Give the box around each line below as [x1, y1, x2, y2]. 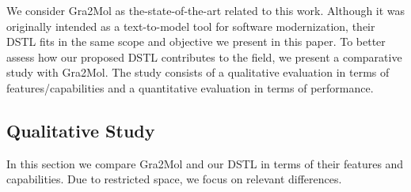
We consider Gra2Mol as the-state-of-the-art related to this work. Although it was [6, 2, 405, 18]
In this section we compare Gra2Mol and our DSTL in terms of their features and [6, 155, 404, 171]
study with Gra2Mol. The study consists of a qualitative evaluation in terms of [6, 64, 390, 81]
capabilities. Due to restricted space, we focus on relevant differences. [6, 171, 342, 187]
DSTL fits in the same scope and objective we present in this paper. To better [6, 33, 386, 50]
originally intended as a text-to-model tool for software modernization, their [6, 17, 375, 34]
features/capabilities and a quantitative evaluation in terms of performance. [6, 79, 374, 96]
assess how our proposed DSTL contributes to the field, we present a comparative [6, 48, 402, 65]
